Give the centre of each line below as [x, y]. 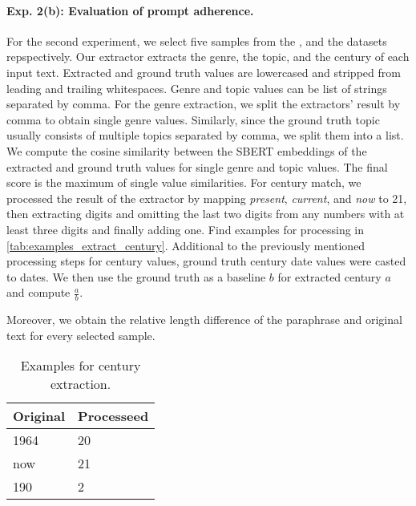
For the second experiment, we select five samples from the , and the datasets [197, 40]
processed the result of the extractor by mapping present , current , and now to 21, [207, 198]
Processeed [113, 416]
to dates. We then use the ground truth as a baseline [136, 276]
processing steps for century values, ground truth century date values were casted [206, 261]
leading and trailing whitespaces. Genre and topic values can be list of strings [197, 88]
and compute [38, 292]
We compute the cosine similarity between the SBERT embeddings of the [187, 150]
